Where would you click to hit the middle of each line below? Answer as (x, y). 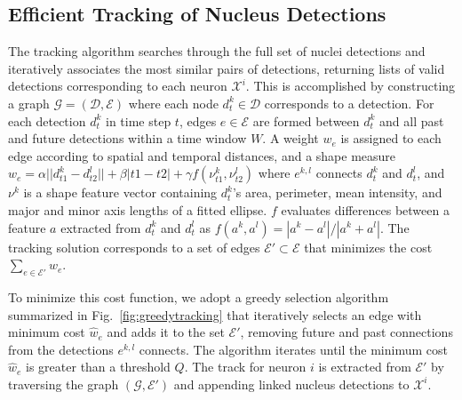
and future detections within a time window (127, 138)
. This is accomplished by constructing (350, 86)
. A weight (291, 138)
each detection (47, 120)
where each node (173, 103)
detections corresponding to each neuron (118, 86)
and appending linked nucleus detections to (291, 384)
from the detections (61, 349)
